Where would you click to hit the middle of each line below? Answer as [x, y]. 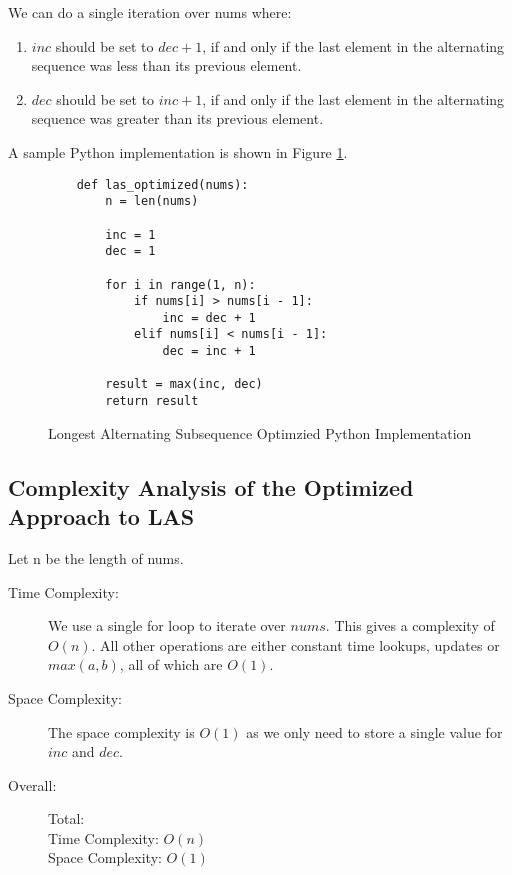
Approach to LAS [101, 516]
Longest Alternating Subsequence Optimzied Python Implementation [260, 432]
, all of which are [171, 664]
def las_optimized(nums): [162, 184]
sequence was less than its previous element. [166, 65]
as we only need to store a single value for [374, 731]
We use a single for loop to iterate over [167, 625]
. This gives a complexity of [410, 625]
